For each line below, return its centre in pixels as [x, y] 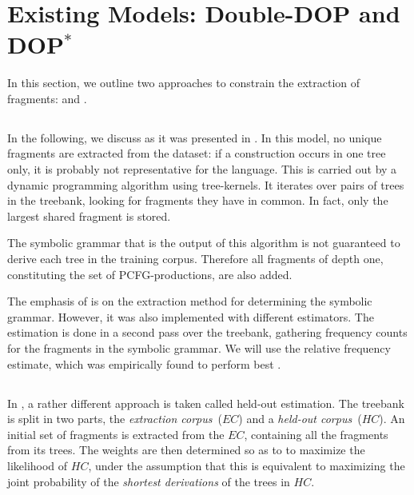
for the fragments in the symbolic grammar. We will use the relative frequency [199, 348]
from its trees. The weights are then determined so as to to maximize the [186, 450]
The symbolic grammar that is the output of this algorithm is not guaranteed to [204, 243]
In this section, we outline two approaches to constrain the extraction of [184, 83]
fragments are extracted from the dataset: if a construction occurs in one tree [197, 153]
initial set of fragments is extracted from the [116, 434]
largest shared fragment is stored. [89, 216]
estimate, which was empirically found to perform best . [144, 363]
